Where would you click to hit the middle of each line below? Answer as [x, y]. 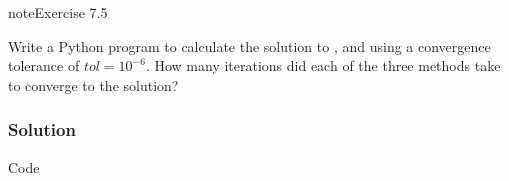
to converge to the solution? [93, 84]
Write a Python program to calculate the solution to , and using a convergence [249, 45]
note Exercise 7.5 [58, 12]
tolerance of [44, 65]
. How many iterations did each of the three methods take [323, 65]
